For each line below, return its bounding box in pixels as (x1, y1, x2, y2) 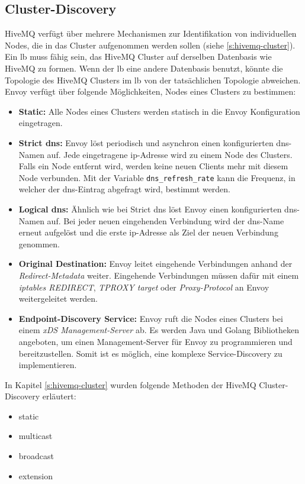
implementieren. (18, 359, 77, 371)
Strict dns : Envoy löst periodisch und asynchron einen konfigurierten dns (18, 136, 289, 149)
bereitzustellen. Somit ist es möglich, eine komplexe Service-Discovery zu (18, 347, 282, 359)
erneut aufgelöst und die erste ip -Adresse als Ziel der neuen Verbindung (18, 226, 278, 238)
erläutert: (42, 390, 76, 402)
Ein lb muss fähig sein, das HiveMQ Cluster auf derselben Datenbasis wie (5, 50, 272, 63)
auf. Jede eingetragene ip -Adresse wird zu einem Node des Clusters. (47, 148, 293, 160)
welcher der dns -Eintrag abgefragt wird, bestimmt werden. (18, 183, 231, 195)
